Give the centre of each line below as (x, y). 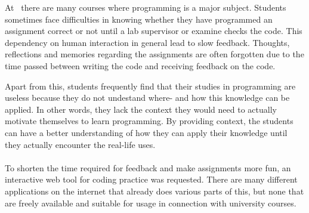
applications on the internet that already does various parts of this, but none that (154, 191)
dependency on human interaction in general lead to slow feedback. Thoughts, (147, 42)
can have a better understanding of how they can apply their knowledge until (146, 132)
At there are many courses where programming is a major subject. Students (146, 7)
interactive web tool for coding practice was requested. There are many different (151, 179)
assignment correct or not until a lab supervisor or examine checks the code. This (154, 31)
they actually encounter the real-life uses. (80, 144)
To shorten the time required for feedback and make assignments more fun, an (148, 167)
